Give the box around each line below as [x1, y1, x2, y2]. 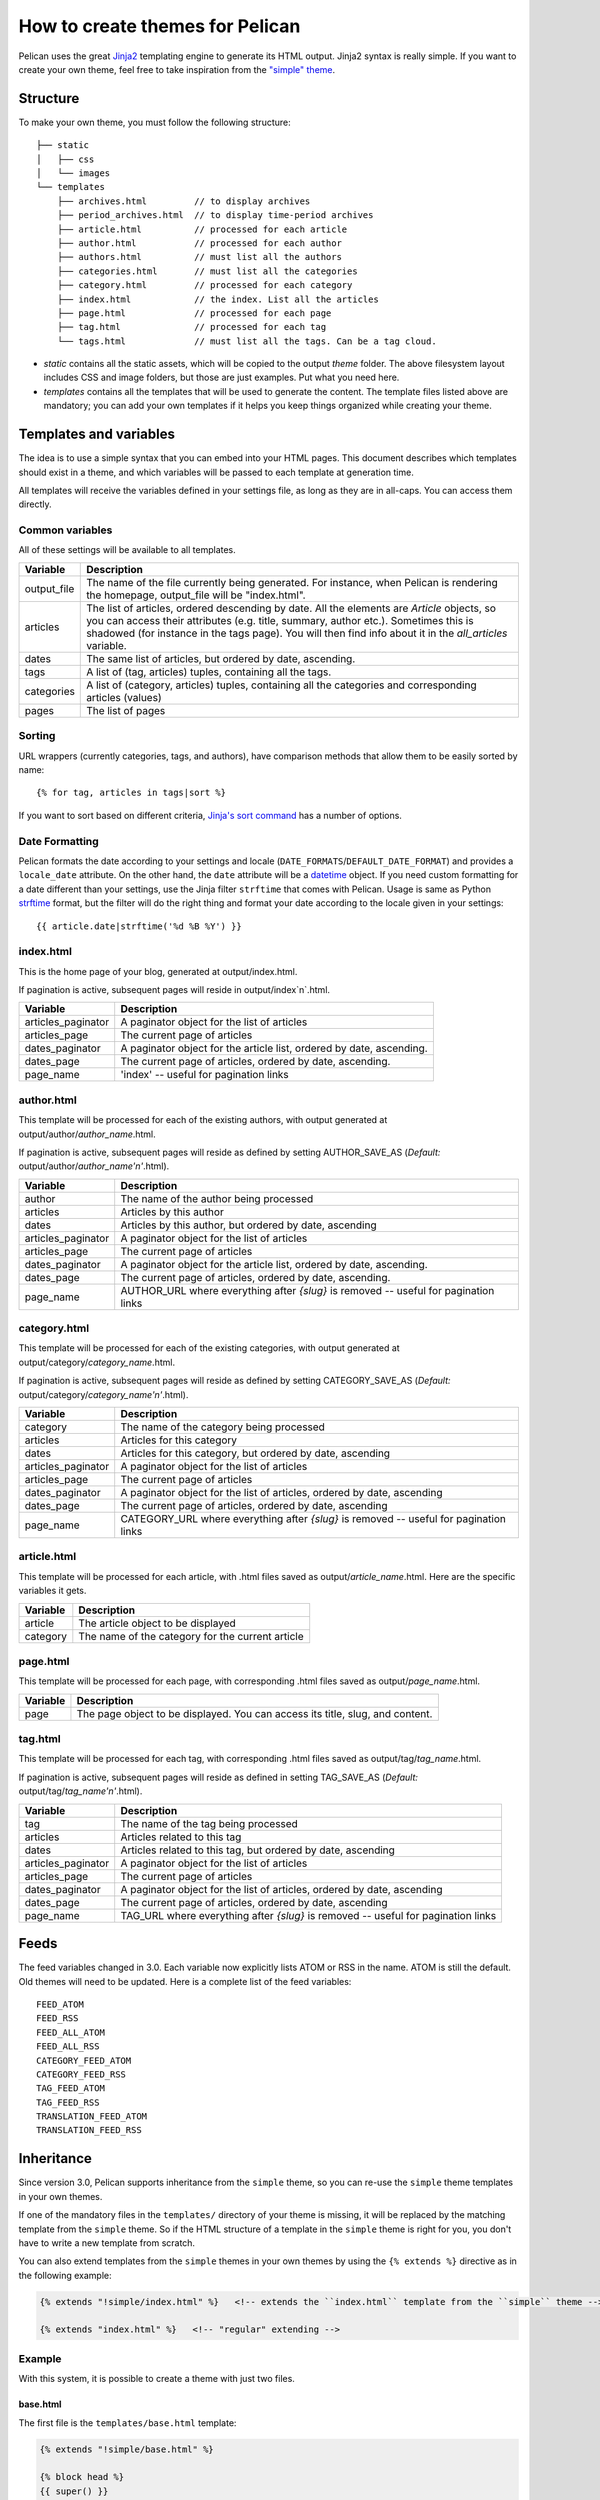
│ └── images [36, 168, 111, 179]
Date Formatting [18, 834, 99, 848]
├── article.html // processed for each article [56, 223, 348, 235]
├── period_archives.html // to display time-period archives [56, 210, 374, 221]
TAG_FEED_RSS [36, 2096, 100, 2108]
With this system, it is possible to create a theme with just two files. [18, 2373, 295, 2385]
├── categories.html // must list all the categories [56, 265, 359, 277]
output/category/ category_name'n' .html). [18, 1388, 189, 1400]
